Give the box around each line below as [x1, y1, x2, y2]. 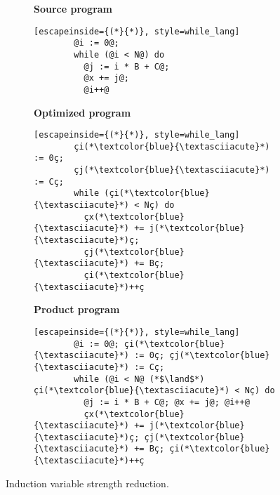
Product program [34, 302, 120, 317]
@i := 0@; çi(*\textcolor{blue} [74, 338, 225, 349]
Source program [34, 1, 113, 15]
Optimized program [34, 105, 131, 119]
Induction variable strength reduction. [6, 475, 169, 490]
